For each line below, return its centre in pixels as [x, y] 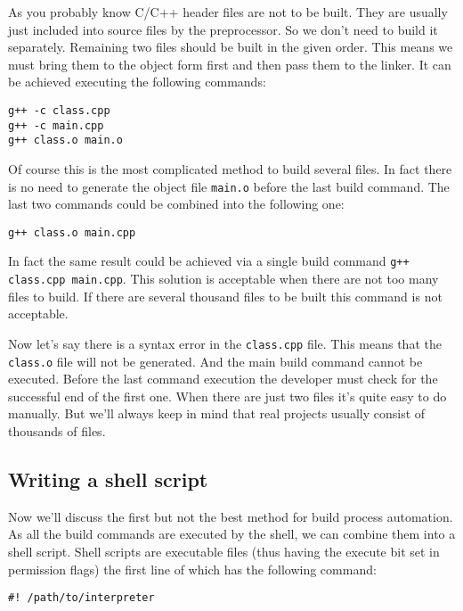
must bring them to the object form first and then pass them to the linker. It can [230, 64]
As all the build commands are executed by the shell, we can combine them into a [232, 534]
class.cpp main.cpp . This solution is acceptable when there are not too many [223, 279]
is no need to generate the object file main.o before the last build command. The [229, 186]
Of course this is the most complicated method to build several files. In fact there [230, 168]
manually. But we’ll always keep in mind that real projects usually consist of [217, 413]
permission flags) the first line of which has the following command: [192, 569]
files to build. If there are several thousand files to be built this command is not [225, 296]
